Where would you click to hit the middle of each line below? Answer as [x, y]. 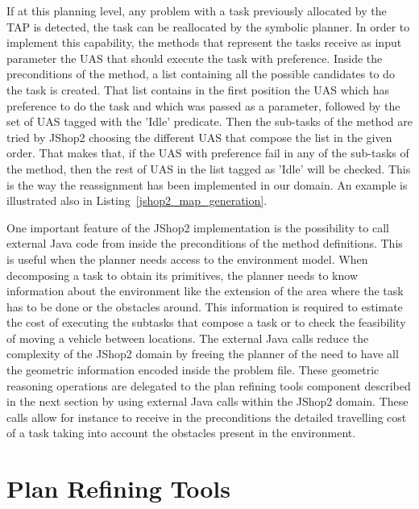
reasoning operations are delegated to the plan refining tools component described [209, 385]
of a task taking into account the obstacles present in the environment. [181, 433]
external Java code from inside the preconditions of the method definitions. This [205, 243]
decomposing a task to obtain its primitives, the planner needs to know [183, 275]
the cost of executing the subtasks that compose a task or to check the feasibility [206, 322]
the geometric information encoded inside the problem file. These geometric [193, 370]
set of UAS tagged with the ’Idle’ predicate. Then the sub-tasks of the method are [209, 121]
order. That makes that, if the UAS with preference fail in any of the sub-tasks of [208, 153]
